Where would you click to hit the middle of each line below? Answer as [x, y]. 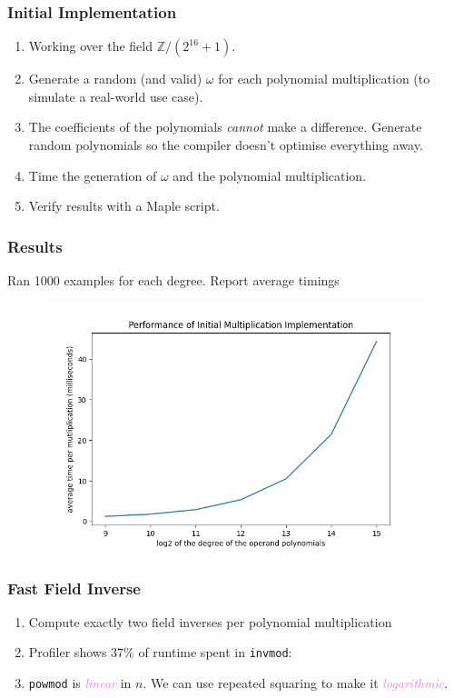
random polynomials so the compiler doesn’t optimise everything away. [226, 145]
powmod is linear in [80, 683]
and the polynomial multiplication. [270, 175]
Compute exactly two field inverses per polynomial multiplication [210, 621]
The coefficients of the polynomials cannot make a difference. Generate [225, 127]
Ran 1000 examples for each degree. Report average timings [173, 280]
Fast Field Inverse [74, 588]
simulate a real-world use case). [116, 96]
